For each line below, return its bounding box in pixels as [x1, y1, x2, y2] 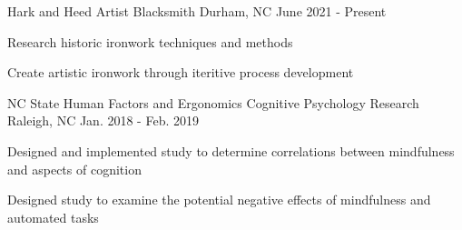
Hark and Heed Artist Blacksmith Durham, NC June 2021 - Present [7, 2, 387, 20]
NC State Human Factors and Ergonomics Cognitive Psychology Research [7, 93, 419, 112]
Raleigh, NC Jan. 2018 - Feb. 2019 [7, 111, 199, 130]
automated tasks [7, 207, 99, 226]
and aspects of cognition [7, 159, 142, 178]
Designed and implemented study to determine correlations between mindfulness [7, 141, 455, 160]
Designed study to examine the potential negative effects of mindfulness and [7, 190, 431, 209]
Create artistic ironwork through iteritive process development [7, 63, 354, 82]
